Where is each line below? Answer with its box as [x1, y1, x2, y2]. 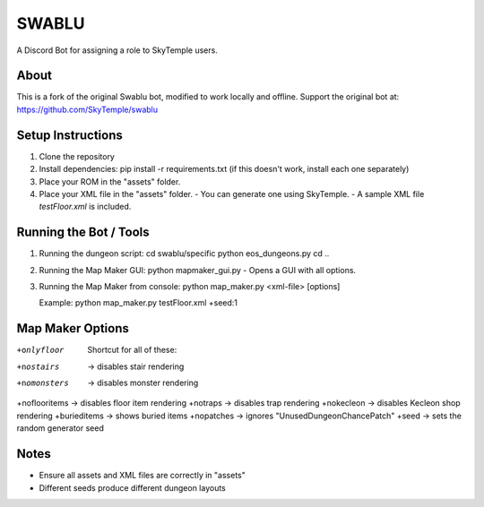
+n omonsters [16, 378, 69, 389]
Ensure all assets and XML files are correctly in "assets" [39, 470, 246, 481]
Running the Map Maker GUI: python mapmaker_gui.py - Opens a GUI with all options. [39, 264, 357, 275]
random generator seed [16, 423, 105, 434]
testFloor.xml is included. [39, 202, 132, 212]
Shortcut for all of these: [87, 345, 177, 356]
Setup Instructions [16, 127, 123, 142]
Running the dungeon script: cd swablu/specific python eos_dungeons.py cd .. [39, 248, 330, 259]
